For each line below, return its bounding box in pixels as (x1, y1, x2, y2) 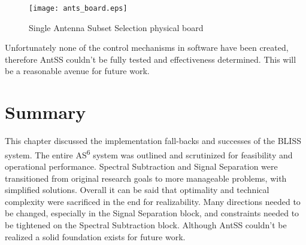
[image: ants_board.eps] (29, 4, 128, 13)
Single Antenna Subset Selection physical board (29, 21, 204, 33)
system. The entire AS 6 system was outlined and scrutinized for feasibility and (5, 146, 293, 161)
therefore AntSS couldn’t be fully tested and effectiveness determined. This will (5, 53, 296, 65)
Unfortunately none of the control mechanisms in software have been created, (5, 41, 289, 54)
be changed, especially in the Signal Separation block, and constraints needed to (5, 207, 299, 219)
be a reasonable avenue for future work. (5, 65, 150, 77)
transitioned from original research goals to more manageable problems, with (5, 171, 287, 184)
